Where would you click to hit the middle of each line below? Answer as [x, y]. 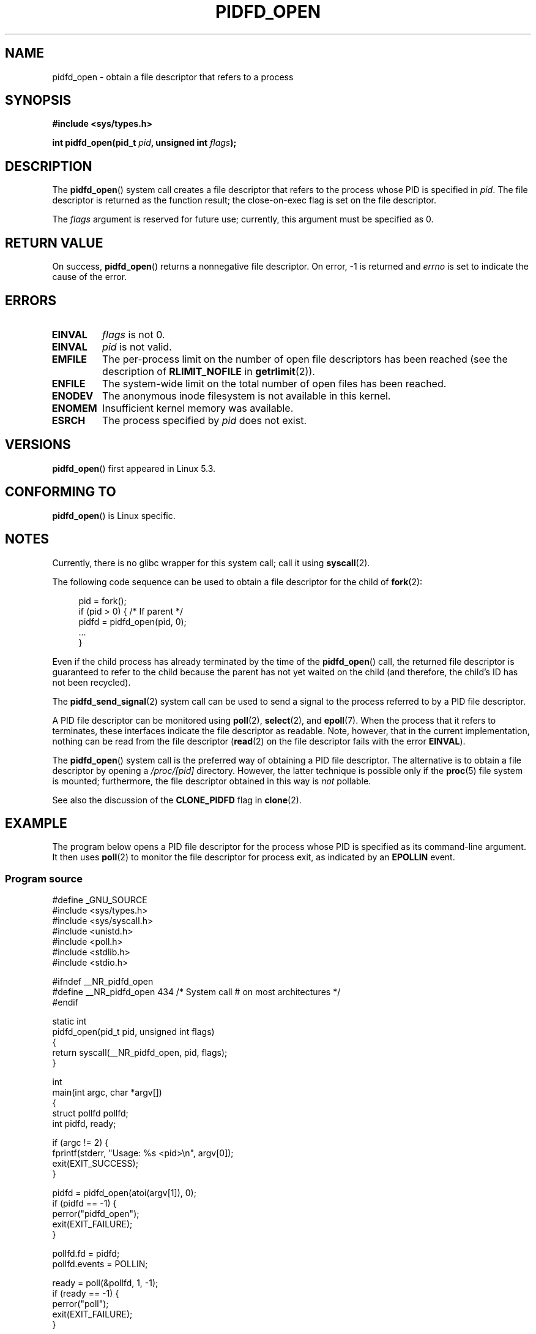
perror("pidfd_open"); [96, 1214]
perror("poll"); [80, 1304]
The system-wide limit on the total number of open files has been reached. [274, 383]
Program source [44, 878]
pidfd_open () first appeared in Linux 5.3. [134, 468]
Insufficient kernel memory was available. [198, 408]
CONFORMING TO [61, 492]
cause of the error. [90, 277]
